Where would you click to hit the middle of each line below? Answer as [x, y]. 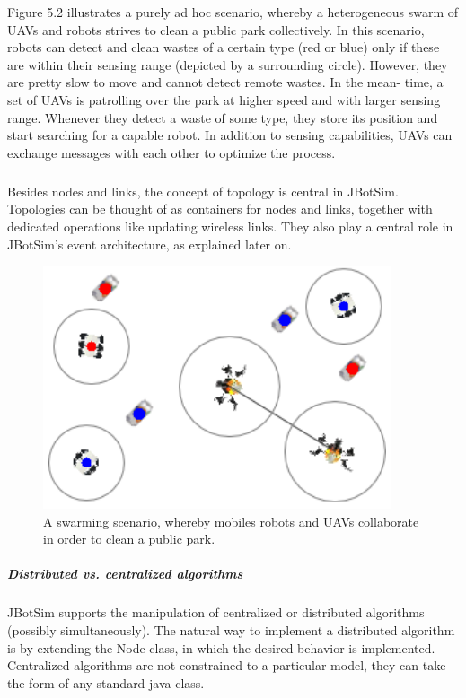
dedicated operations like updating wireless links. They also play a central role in [230, 226]
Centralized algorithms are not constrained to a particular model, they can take [227, 665]
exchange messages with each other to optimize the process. [171, 152]
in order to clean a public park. [129, 539]
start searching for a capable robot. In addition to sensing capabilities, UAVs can [230, 135]
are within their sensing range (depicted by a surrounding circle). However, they [228, 64]
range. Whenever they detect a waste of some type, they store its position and [223, 117]
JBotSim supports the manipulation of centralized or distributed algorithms [216, 612]
